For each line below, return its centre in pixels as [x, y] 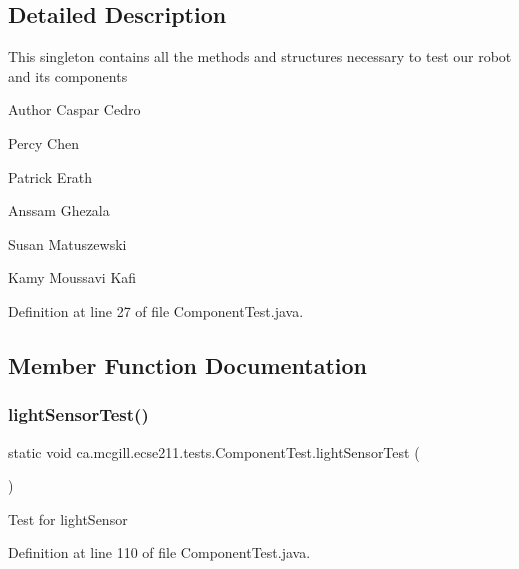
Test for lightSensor [68, 518]
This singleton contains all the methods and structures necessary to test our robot [260, 56]
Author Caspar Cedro [74, 109]
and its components [68, 75]
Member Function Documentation [188, 364]
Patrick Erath [50, 176]
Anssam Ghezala [59, 210]
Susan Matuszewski [67, 243]
